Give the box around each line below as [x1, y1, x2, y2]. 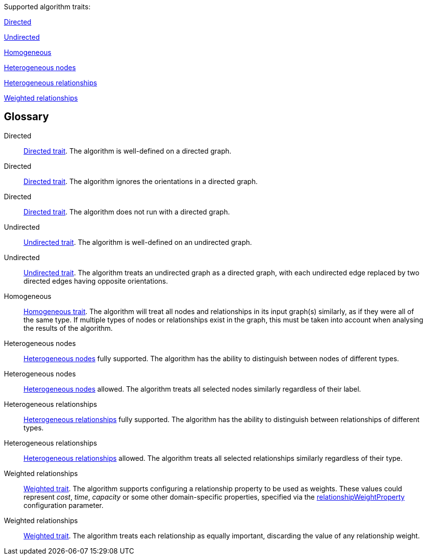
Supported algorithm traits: [4, 2, 91, 11]
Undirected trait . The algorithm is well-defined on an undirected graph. [24, 238, 252, 246]
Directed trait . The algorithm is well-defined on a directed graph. [24, 146, 231, 155]
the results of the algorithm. [24, 323, 113, 332]
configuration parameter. [24, 501, 103, 509]
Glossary [4, 110, 49, 123]
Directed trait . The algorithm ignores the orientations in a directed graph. [24, 177, 258, 186]
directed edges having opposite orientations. [24, 276, 168, 285]
